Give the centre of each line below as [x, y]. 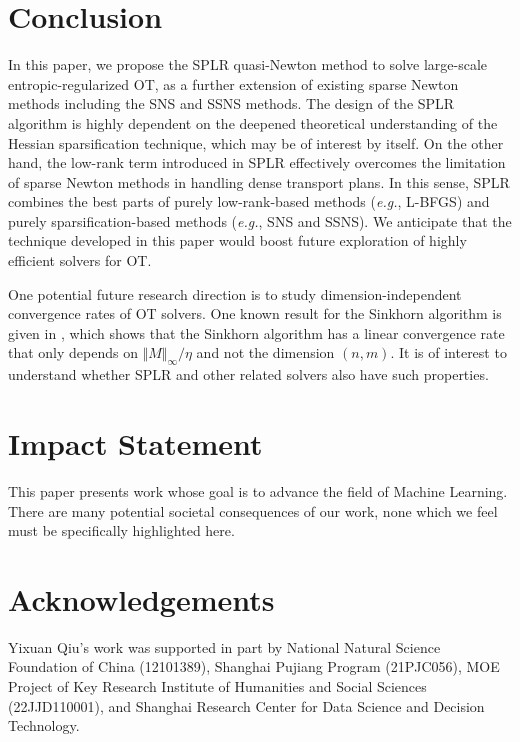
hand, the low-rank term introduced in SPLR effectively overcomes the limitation [257, 162]
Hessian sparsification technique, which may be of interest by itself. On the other [256, 142]
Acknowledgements [141, 598]
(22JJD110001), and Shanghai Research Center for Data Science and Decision [246, 705]
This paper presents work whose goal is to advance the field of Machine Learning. [258, 490]
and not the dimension [265, 352]
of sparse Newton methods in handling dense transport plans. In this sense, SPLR [259, 181]
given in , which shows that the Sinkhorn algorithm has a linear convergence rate [256, 332]
